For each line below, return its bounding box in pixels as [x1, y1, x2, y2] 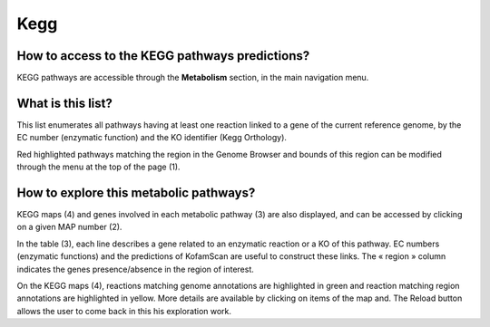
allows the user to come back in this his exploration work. [16, 305, 231, 316]
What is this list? [16, 95, 113, 111]
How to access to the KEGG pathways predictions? [16, 48, 310, 63]
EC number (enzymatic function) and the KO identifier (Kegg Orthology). [16, 132, 288, 143]
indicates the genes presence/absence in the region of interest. [16, 264, 254, 274]
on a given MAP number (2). [16, 222, 122, 233]
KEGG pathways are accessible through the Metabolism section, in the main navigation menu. [16, 72, 369, 83]
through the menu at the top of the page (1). [16, 161, 181, 172]
